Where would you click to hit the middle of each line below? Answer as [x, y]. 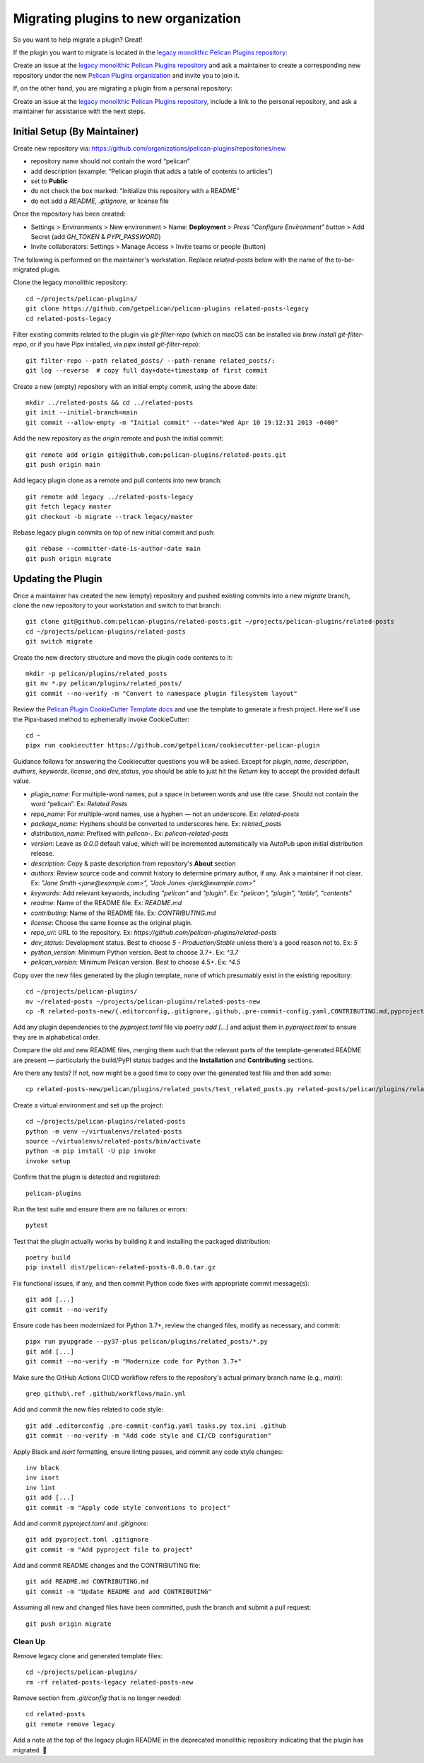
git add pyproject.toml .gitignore [87, 1540]
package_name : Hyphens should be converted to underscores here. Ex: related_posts [156, 824]
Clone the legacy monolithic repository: [70, 282]
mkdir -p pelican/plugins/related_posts [96, 673]
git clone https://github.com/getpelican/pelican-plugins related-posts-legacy [167, 309]
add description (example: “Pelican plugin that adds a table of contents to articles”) [152, 171]
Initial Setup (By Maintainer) [76, 131]
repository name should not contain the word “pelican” [110, 161]
